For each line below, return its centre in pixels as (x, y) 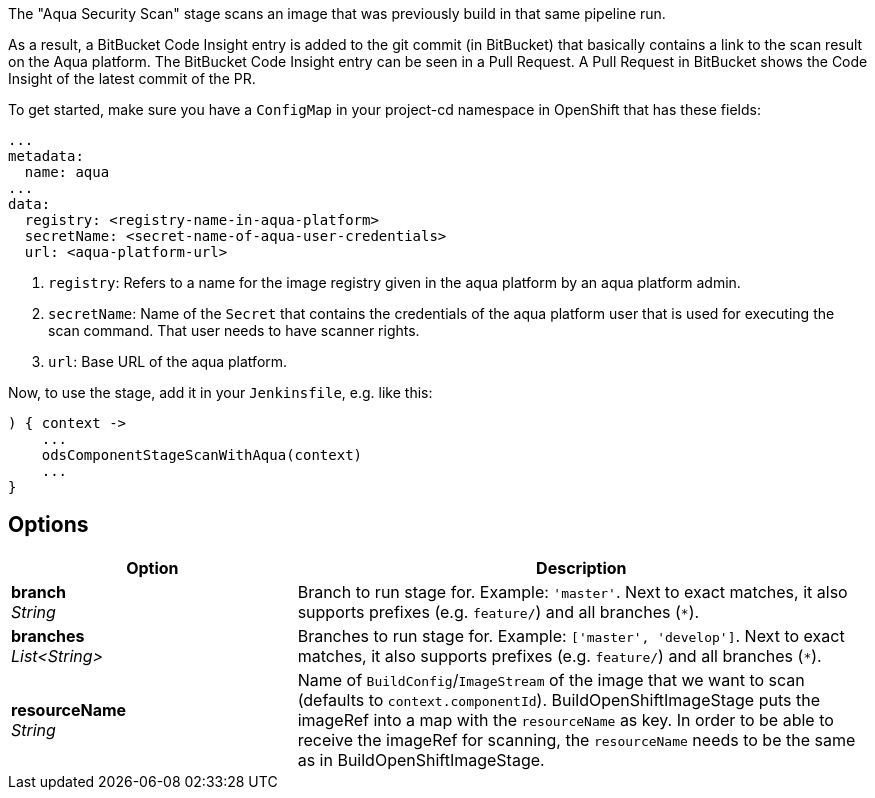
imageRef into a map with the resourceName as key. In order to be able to (565, 719)
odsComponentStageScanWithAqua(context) (202, 455)
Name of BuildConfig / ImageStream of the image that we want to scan (551, 679)
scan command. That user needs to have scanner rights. (234, 330)
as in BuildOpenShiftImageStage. (421, 759)
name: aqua (67, 172)
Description (581, 567)
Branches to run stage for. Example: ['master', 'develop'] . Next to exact (571, 635)
